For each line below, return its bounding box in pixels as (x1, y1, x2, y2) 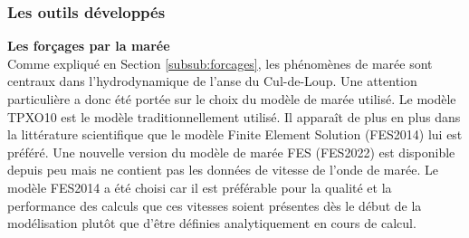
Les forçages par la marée (7, 36, 170, 55)
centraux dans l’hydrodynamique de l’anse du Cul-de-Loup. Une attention (7, 71, 417, 90)
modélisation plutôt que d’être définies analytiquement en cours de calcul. (7, 214, 416, 233)
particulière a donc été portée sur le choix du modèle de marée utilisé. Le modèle (7, 90, 456, 108)
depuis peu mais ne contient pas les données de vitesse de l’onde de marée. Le (7, 160, 438, 179)
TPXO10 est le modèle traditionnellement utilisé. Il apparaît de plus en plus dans (7, 107, 461, 126)
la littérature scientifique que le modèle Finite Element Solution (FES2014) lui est (7, 125, 463, 144)
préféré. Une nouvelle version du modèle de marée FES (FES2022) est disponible (7, 142, 455, 161)
